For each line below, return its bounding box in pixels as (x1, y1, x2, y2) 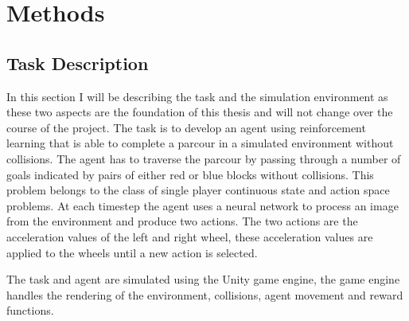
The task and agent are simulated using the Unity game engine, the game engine (6, 271, 400, 288)
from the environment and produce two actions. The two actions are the (6, 213, 358, 229)
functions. (6, 302, 54, 319)
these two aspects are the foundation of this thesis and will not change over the (6, 104, 393, 120)
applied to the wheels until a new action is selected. (6, 244, 258, 260)
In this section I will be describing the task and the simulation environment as (6, 88, 388, 104)
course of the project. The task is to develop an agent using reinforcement (6, 119, 366, 135)
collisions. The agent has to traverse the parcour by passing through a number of (6, 150, 401, 166)
